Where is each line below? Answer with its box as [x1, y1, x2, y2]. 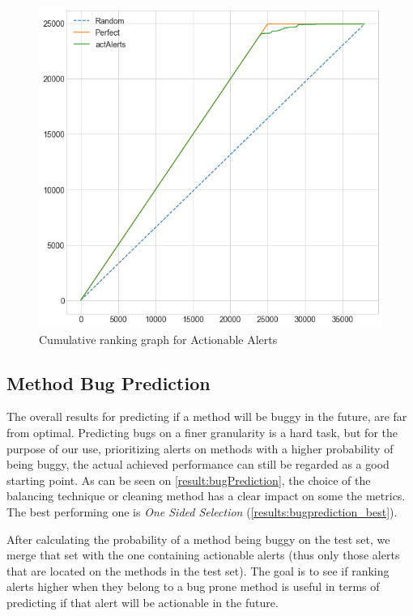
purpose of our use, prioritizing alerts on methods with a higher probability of [6, 440, 394, 457]
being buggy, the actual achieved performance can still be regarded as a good [6, 456, 390, 473]
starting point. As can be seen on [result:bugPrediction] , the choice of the [6, 471, 371, 488]
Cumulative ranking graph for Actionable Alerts [39, 330, 278, 347]
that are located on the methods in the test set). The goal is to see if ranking [6, 562, 390, 579]
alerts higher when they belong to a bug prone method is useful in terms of [6, 578, 380, 595]
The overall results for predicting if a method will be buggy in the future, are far [6, 408, 407, 425]
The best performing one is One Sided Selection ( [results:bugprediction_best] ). [6, 503, 398, 520]
